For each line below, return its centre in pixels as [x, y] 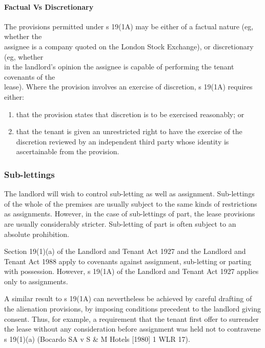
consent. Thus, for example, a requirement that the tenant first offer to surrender [131, 318]
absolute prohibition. [37, 234]
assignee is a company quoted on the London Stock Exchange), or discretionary [129, 46]
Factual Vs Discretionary [49, 6]
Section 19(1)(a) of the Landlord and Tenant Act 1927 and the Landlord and [125, 251]
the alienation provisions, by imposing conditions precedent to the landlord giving [132, 309]
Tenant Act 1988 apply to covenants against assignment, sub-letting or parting [128, 261]
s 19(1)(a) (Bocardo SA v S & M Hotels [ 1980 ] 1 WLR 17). [97, 338]
